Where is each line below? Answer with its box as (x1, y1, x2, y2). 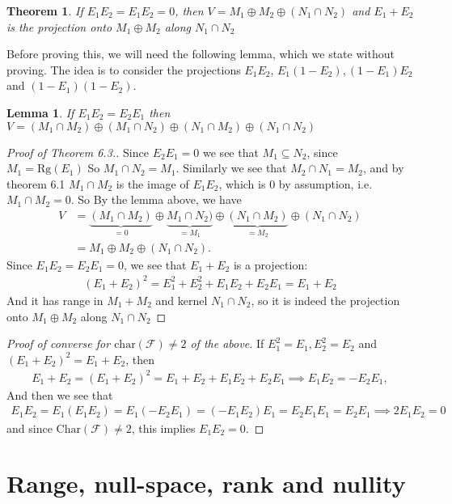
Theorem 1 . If (6, 2, 83, 19)
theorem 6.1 (6, 175, 65, 192)
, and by (362, 159, 404, 176)
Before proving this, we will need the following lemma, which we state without (6, 45, 395, 62)
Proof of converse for (6, 335, 111, 352)
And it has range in (6, 291, 103, 308)
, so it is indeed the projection (251, 291, 400, 308)
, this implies (131, 419, 196, 436)
